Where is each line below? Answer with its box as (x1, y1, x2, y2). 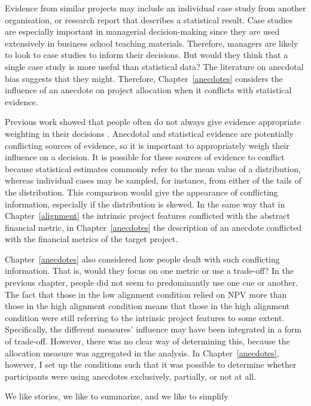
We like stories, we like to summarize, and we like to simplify (5, 390, 228, 402)
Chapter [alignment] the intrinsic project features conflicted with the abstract (5, 209, 290, 222)
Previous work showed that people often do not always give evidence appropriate (5, 115, 301, 128)
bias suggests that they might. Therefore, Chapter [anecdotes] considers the (5, 72, 283, 84)
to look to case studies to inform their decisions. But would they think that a (5, 48, 288, 61)
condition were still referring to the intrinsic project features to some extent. (5, 311, 285, 323)
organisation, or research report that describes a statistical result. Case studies (5, 13, 293, 26)
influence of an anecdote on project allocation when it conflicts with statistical (5, 84, 292, 96)
